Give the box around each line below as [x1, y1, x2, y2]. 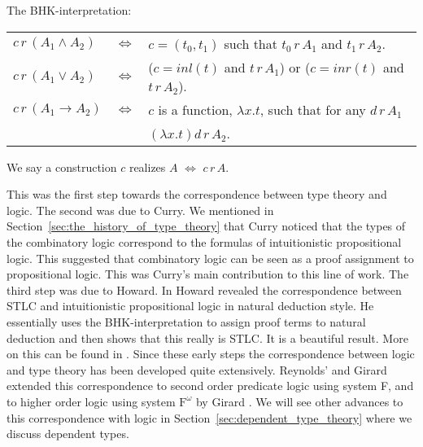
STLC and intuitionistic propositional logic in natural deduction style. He [7, 297, 374, 314]
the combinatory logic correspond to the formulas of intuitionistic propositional [7, 233, 402, 250]
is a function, [158, 99, 233, 119]
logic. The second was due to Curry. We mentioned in [7, 201, 274, 218]
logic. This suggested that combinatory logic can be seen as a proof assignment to [7, 249, 414, 266]
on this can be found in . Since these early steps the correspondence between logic [7, 345, 415, 362]
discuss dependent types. [7, 425, 129, 442]
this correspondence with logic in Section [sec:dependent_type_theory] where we [7, 409, 412, 426]
